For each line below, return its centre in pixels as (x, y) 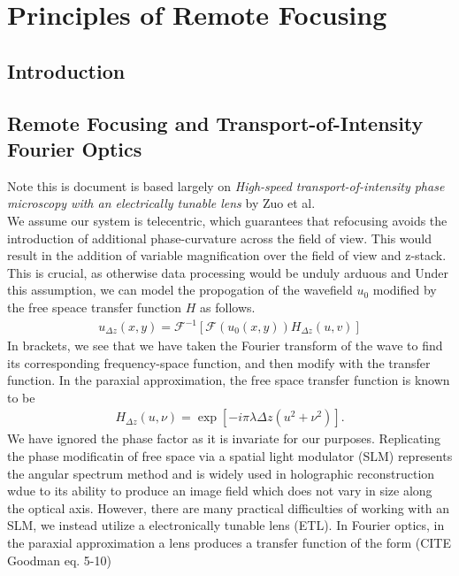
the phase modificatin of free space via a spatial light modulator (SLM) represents (230, 456)
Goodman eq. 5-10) (59, 560)
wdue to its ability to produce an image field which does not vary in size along (220, 491)
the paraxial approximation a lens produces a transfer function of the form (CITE (229, 542)
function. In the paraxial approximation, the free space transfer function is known (229, 380)
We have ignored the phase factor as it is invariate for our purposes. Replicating (224, 438)
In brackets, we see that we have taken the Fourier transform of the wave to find (225, 346)
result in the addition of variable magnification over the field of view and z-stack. (227, 255)
